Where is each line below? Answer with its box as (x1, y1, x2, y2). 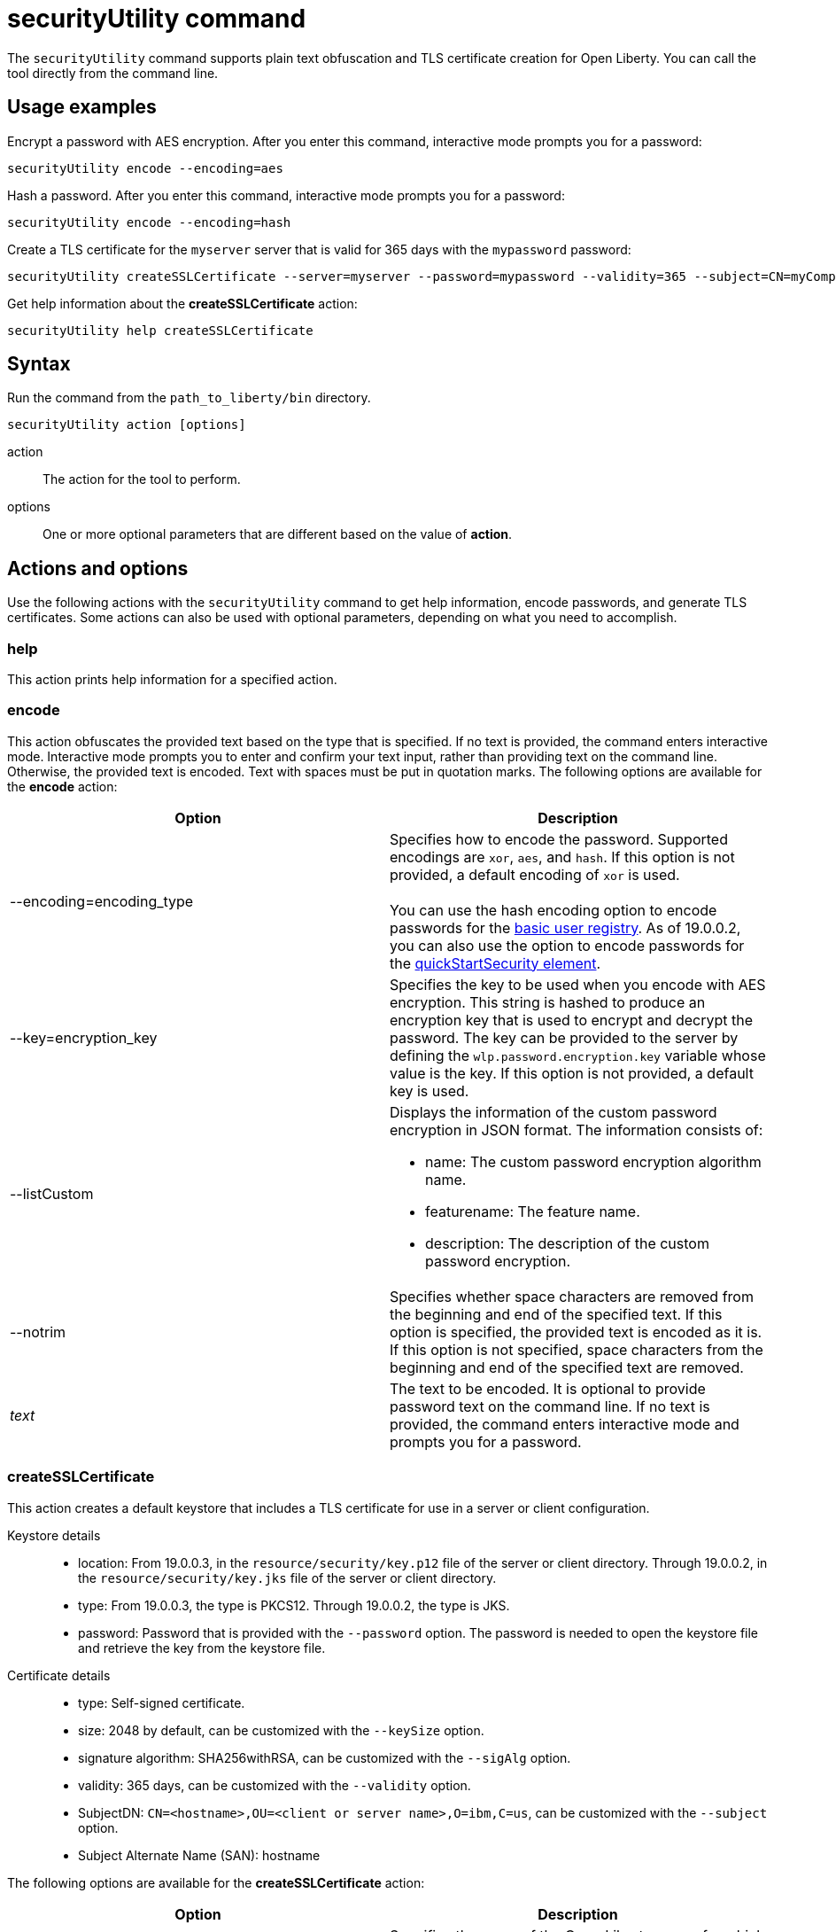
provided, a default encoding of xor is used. (390, 865, 680, 884)
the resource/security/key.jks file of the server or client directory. (78, 1570, 497, 1585)
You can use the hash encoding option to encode (390, 900, 717, 919)
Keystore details (7, 1527, 101, 1543)
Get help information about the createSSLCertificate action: (7, 295, 358, 311)
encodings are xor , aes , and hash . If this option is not (390, 847, 735, 866)
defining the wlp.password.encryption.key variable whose (390, 1046, 766, 1064)
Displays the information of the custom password (390, 1102, 717, 1121)
